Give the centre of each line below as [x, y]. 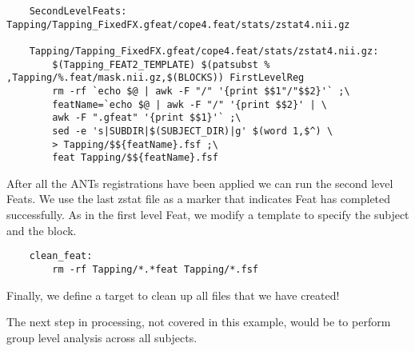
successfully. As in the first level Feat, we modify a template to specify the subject [208, 215]
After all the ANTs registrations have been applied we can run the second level [200, 183]
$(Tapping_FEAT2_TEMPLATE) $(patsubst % [161, 64]
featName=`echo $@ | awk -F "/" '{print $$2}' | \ [190, 104]
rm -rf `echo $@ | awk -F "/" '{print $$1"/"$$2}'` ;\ [201, 91]
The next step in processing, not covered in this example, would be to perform [199, 322]
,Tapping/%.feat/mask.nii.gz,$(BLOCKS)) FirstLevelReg [156, 78]
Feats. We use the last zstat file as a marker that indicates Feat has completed [199, 199]
